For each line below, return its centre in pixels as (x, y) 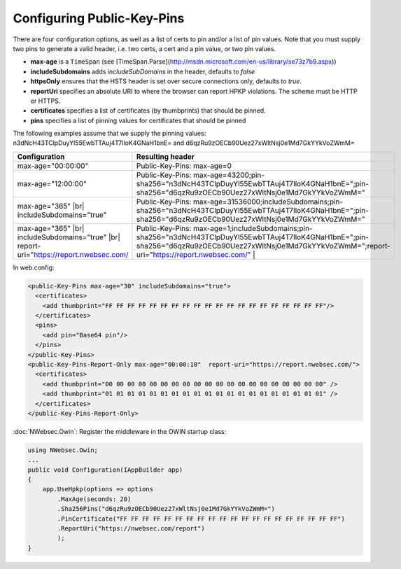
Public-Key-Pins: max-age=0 (184, 166)
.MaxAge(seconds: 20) (94, 499)
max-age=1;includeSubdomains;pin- (253, 228)
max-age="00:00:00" (53, 166)
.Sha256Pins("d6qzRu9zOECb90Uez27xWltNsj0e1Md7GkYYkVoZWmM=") (166, 509)
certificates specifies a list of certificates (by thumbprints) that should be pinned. (148, 111)
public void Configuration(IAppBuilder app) (105, 470)
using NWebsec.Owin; (63, 450)
